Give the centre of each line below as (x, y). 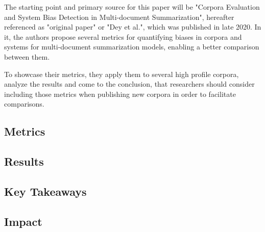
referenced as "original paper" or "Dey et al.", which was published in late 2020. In (133, 27)
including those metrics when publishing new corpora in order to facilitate (120, 94)
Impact (23, 221)
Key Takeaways (45, 191)
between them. (27, 56)
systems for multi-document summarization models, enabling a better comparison (132, 47)
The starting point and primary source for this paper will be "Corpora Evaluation (132, 7)
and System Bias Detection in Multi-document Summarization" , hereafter (119, 17)
